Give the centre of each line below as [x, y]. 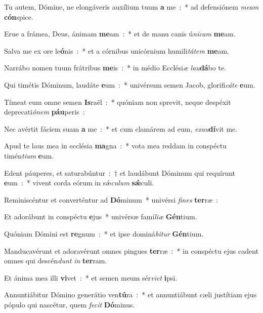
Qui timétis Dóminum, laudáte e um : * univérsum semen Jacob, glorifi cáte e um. [130, 84]
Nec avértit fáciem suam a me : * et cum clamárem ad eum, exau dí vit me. [121, 128]
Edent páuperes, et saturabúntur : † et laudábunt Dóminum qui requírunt [120, 172]
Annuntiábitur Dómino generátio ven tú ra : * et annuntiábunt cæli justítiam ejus [130, 295]
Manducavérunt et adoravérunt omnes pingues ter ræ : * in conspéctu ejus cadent [131, 250]
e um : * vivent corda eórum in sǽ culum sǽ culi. [79, 183]
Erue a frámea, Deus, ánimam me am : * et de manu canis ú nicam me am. [120, 34]
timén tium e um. [29, 155]
